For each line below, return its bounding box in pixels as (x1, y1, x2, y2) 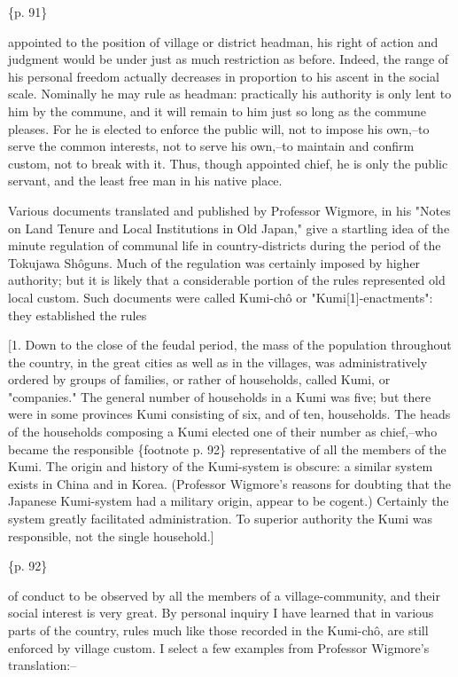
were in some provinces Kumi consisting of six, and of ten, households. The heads (8, 405, 451, 423)
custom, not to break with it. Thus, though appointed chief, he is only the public (8, 154, 448, 172)
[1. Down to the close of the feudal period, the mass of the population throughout (8, 335, 452, 354)
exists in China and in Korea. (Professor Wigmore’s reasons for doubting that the (8, 474, 451, 492)
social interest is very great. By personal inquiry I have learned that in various (8, 603, 434, 622)
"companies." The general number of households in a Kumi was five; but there (8, 387, 431, 405)
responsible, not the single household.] (8, 526, 214, 545)
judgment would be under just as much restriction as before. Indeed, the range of (8, 50, 449, 68)
